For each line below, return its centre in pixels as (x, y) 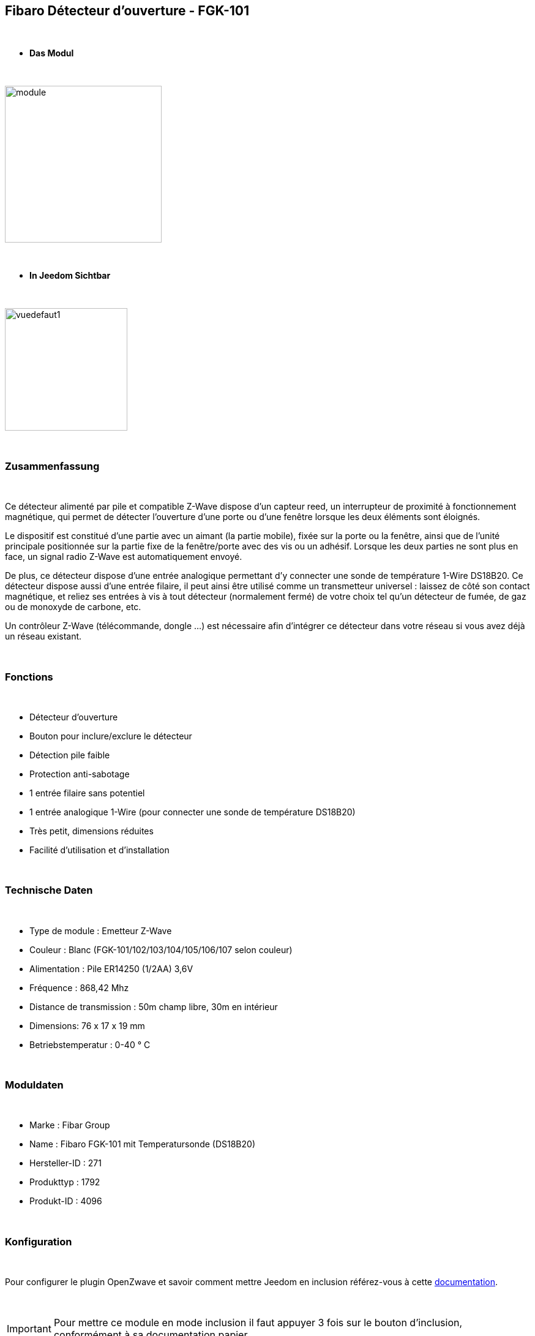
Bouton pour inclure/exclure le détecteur (111, 736)
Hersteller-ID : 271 (65, 1163)
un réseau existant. (43, 636)
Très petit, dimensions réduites (92, 831)
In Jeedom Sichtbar (70, 276)
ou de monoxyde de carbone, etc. (73, 607)
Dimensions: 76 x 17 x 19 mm (87, 1025)
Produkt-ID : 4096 (66, 1201)
